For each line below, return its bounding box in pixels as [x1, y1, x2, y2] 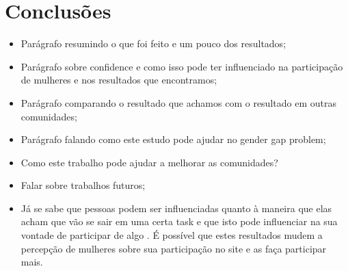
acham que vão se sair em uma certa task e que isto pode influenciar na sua [21, 214, 338, 229]
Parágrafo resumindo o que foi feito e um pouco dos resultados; [21, 36, 286, 51]
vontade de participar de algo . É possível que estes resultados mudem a [21, 228, 323, 242]
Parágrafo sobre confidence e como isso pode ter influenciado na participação [21, 59, 343, 73]
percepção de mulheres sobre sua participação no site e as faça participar [21, 241, 327, 255]
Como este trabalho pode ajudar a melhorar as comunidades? [21, 155, 278, 169]
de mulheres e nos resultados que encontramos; [21, 73, 217, 87]
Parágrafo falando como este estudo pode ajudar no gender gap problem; [21, 132, 326, 146]
